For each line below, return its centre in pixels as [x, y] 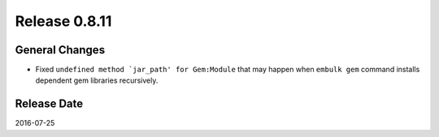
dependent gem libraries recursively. [97, 80]
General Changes [60, 50]
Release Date [49, 104]
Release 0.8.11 [63, 21]
